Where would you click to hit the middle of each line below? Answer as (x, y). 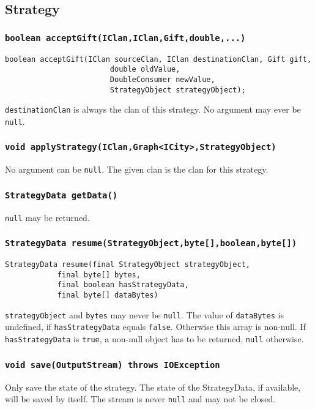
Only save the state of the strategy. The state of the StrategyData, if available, (153, 387)
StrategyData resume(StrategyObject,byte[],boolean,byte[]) (151, 243)
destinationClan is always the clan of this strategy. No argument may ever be (153, 109)
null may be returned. (47, 217)
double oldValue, (145, 69)
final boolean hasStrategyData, (123, 285)
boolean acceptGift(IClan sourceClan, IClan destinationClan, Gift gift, (158, 59)
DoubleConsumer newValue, (162, 79)
